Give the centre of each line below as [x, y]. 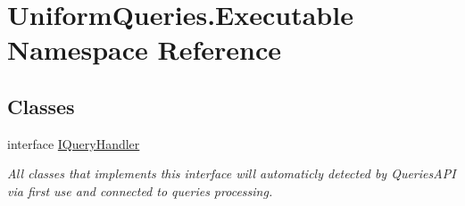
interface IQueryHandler [74, 143]
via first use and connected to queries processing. [140, 190]
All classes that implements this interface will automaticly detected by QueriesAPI [232, 173]
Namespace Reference [144, 49]
